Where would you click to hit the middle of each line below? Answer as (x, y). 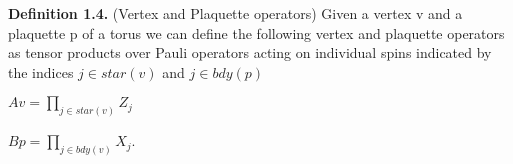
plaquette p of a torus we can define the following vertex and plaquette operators (256, 32)
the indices (41, 71)
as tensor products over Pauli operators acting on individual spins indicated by (250, 52)
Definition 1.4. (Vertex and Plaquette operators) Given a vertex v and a (235, 13)
